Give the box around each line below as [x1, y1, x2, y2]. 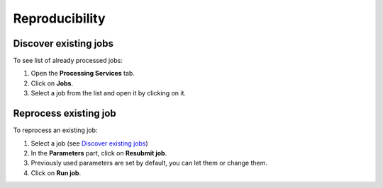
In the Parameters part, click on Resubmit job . [30, 148, 167, 157]
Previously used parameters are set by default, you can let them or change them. [30, 159, 267, 168]
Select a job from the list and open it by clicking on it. [30, 89, 187, 98]
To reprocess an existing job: [13, 126, 98, 134]
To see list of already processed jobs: [13, 57, 123, 65]
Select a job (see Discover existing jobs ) [30, 139, 148, 148]
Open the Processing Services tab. [30, 69, 135, 78]
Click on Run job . [30, 168, 82, 177]
